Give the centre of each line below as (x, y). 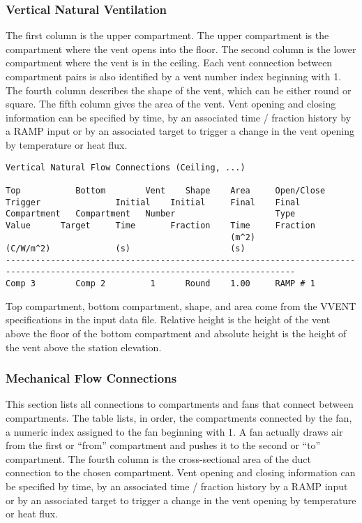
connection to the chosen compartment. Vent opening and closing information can (181, 472)
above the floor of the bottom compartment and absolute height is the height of (176, 333)
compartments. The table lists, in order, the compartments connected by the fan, (179, 417)
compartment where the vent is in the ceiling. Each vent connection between (169, 62)
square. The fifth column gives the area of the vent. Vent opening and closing (171, 104)
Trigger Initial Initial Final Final (153, 202)
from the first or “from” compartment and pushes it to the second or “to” (163, 445)
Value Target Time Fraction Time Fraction (160, 225)
